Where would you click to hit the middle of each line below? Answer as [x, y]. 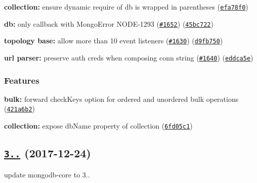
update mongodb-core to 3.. [47, 174]
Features [22, 80]
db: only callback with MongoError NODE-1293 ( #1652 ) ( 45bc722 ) [109, 23]
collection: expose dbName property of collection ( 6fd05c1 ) [98, 126]
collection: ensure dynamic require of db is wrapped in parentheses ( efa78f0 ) [126, 7]
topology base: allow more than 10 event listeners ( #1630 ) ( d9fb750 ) [114, 41]
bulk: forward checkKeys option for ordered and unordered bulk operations [121, 99]
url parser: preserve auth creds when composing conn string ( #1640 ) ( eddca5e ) [129, 57]
